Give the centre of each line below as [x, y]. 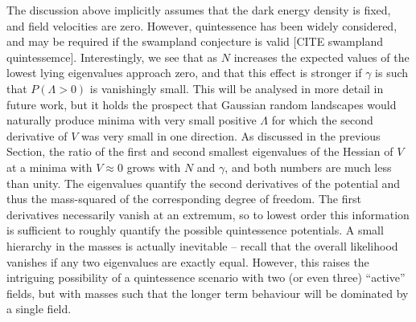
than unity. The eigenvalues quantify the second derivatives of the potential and [204, 183]
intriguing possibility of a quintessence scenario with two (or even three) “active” [206, 277]
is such [392, 73]
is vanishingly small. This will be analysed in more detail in [237, 88]
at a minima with [49, 167]
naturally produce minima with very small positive [132, 120]
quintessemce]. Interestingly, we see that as [112, 57]
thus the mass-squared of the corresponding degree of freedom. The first [184, 199]
